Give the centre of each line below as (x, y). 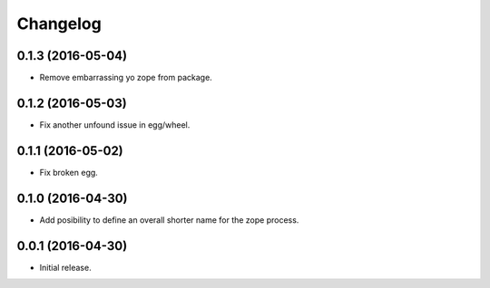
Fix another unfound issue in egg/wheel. (115, 125)
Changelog (59, 24)
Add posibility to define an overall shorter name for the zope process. (169, 220)
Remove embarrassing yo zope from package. (126, 78)
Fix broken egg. (69, 172)
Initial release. (65, 267)
